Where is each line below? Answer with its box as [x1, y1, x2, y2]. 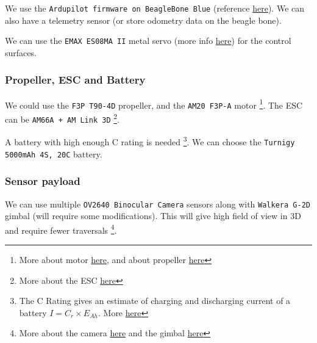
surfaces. [5, 46, 37, 59]
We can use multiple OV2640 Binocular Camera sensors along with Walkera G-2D [5, 197, 310, 210]
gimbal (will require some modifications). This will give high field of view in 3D [5, 209, 301, 222]
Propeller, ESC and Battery [5, 72, 146, 87]
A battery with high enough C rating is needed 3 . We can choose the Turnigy [5, 134, 295, 148]
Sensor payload [5, 173, 80, 189]
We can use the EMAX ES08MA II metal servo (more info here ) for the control [5, 34, 291, 47]
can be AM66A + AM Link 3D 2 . [5, 111, 119, 125]
